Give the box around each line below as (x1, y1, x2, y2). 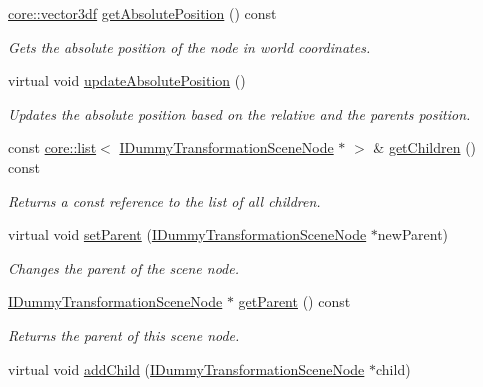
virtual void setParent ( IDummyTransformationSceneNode (8, 224, 367, 245)
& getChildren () (373, 137, 477, 158)
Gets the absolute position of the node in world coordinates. (8, 36, 371, 57)
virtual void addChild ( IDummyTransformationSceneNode (8, 358, 365, 379)
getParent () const (238, 291, 351, 312)
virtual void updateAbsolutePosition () (8, 70, 246, 91)
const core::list (8, 137, 97, 158)
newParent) (377, 224, 449, 245)
